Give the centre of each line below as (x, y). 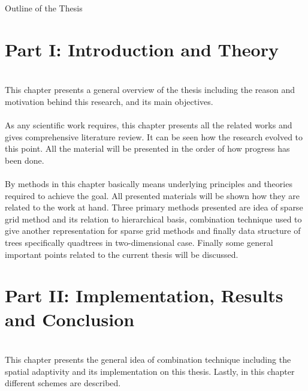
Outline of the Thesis (44, 8)
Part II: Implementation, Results (144, 295)
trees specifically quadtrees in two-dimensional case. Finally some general (139, 243)
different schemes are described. (63, 383)
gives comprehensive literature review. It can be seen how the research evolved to (154, 136)
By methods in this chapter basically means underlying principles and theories (149, 184)
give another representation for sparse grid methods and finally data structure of (153, 231)
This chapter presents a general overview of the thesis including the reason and (150, 90)
